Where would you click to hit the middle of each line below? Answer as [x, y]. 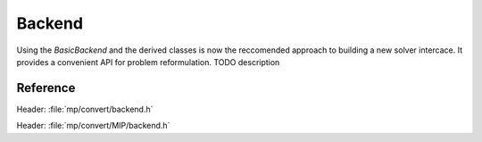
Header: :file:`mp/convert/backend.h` [85, 109]
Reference [46, 88]
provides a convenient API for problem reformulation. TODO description [148, 62]
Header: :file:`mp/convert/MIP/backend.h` [93, 126]
